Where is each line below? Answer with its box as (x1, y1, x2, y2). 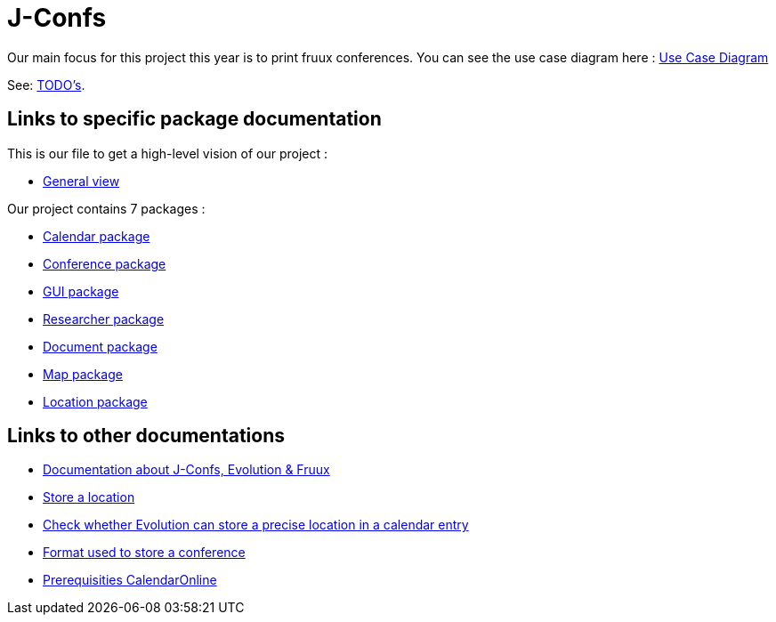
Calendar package (43, 228, 150, 244)
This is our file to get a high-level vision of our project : (7, 145, 328, 161)
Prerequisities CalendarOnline (43, 572, 217, 588)
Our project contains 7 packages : (7, 200, 206, 216)
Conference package (43, 255, 166, 271)
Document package (43, 338, 158, 354)
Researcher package (43, 311, 165, 327)
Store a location (43, 489, 135, 505)
